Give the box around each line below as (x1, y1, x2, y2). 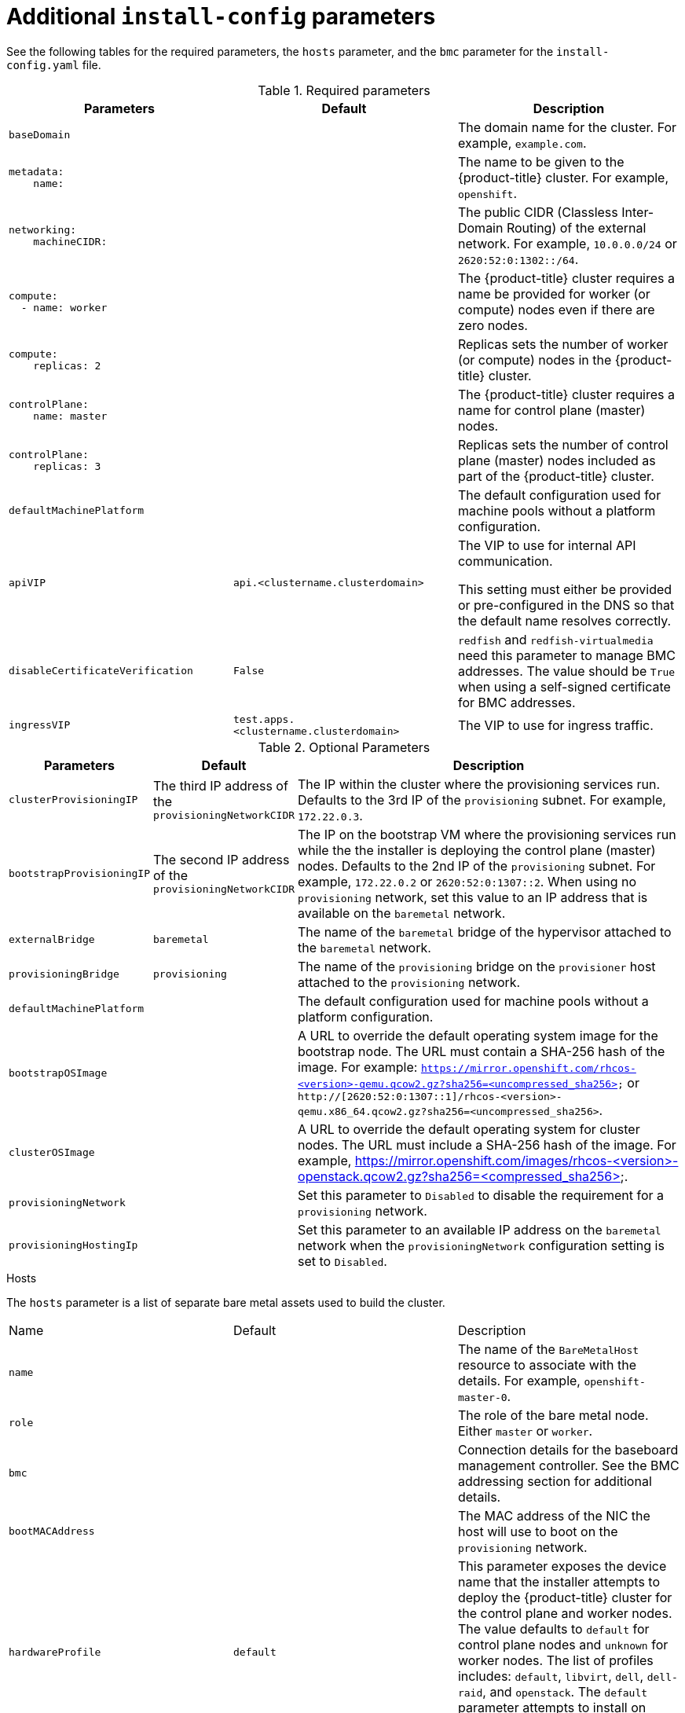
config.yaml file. (6, 57, 101, 72)
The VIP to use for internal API (457, 537, 636, 553)
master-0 (457, 1391, 507, 1403)
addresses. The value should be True (457, 662, 676, 679)
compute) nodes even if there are (457, 301, 655, 317)
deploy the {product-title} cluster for (457, 1589, 672, 1605)
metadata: (9, 165, 64, 178)
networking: (9, 223, 77, 236)
